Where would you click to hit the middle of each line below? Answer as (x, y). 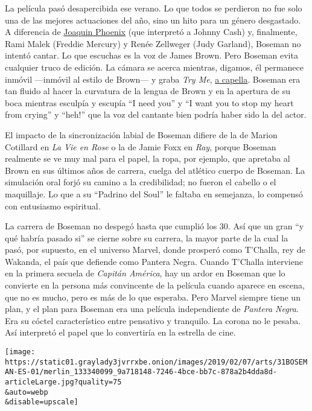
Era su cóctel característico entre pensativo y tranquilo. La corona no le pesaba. (153, 320)
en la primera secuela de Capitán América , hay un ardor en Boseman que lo (145, 273)
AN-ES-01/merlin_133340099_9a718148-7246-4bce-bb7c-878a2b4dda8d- (141, 372)
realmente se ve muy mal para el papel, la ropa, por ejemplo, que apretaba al (148, 158)
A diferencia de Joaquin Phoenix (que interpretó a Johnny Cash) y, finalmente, (151, 32)
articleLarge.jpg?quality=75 (63, 382)
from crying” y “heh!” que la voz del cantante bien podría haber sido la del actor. (156, 114)
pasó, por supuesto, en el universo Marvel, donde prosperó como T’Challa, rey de (155, 250)
